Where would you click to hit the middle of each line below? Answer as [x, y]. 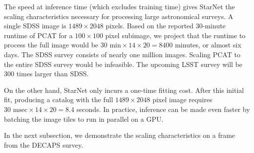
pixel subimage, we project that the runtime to [175, 35]
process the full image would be [51, 45]
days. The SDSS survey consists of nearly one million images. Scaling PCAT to [122, 54]
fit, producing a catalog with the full [59, 99]
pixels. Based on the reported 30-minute [166, 26]
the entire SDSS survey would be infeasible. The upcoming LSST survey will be [123, 64]
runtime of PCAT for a [38, 35]
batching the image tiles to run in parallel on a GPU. [84, 119]
